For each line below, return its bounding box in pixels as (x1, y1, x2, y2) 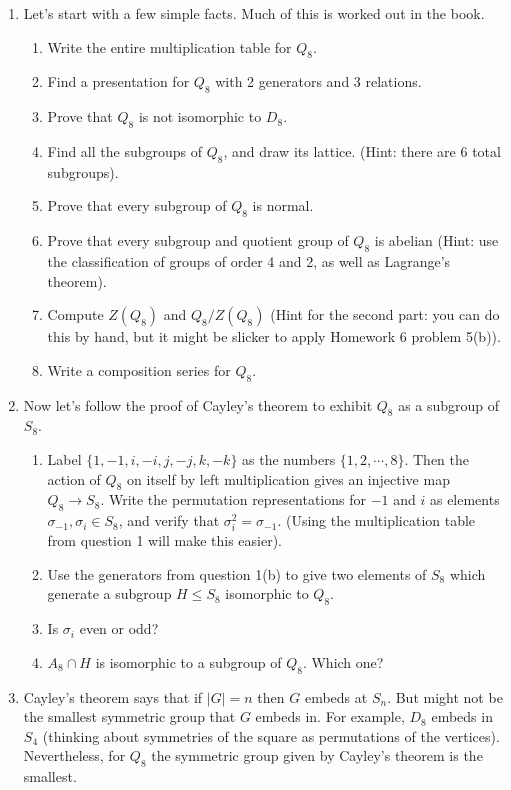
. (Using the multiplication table (277, 510, 476, 531)
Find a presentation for (47, 71, 190, 92)
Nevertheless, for (23, 745, 126, 766)
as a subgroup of (398, 394, 500, 415)
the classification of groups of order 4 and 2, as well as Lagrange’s (47, 250, 451, 271)
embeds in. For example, (255, 706, 405, 727)
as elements (429, 489, 500, 510)
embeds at (304, 686, 368, 707)
